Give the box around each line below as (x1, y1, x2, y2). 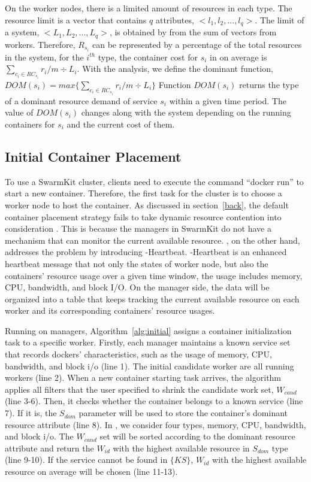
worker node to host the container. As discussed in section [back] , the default (5, 198, 289, 211)
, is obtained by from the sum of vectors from (109, 26, 277, 38)
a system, (5, 26, 40, 38)
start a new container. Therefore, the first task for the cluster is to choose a (5, 187, 282, 199)
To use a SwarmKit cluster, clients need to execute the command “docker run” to (5, 175, 304, 187)
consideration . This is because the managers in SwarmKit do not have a (5, 222, 271, 235)
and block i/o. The (5, 430, 74, 442)
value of (5, 106, 34, 119)
